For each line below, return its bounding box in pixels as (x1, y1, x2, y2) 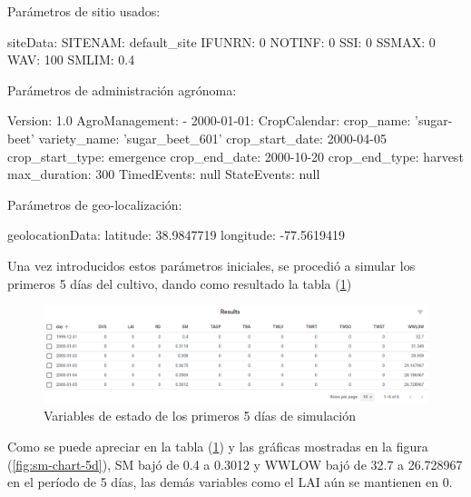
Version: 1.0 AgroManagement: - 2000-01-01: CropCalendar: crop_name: (7, 111, 411, 130)
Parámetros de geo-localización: (7, 194, 182, 214)
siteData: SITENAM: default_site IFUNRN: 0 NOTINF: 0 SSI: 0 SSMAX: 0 (7, 32, 436, 51)
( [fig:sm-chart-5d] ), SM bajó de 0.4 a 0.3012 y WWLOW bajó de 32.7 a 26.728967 (7, 454, 463, 473)
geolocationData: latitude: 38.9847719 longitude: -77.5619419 (7, 225, 346, 244)
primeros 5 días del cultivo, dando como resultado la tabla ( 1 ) (7, 273, 352, 293)
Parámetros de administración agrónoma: (7, 80, 237, 99)
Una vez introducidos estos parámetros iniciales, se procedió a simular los (7, 255, 416, 274)
